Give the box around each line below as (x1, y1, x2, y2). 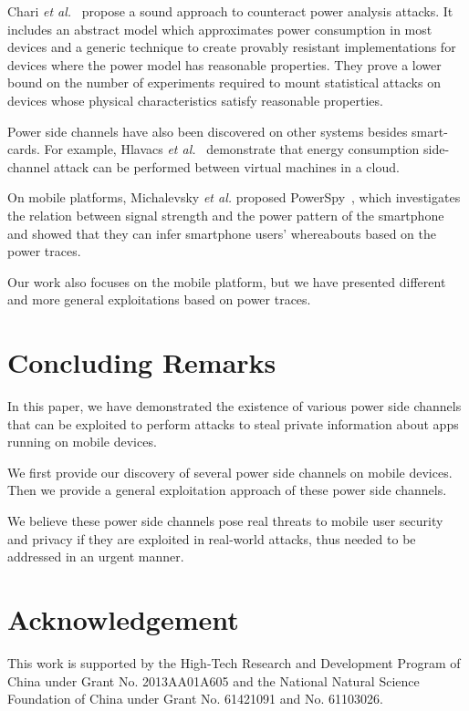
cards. (7, 139, 40, 159)
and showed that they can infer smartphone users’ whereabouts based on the (7, 223, 437, 242)
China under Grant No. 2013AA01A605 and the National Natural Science (7, 671, 420, 690)
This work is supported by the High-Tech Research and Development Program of (7, 653, 461, 672)
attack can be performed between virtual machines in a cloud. (53, 157, 400, 176)
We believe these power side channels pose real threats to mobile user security (7, 511, 443, 530)
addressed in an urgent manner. (7, 547, 184, 566)
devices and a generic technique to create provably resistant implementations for (7, 37, 456, 57)
